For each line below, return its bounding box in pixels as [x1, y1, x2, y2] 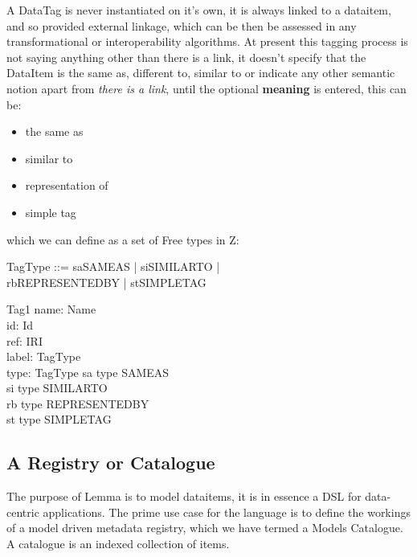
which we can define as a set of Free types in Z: [6, 231, 239, 248]
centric [6, 503, 39, 520]
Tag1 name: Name [6, 301, 96, 317]
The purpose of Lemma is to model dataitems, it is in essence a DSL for [6, 488, 362, 505]
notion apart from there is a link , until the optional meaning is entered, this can [6, 80, 407, 96]
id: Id [6, 316, 34, 333]
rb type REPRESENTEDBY [6, 395, 149, 412]
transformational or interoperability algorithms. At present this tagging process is [6, 33, 408, 50]
